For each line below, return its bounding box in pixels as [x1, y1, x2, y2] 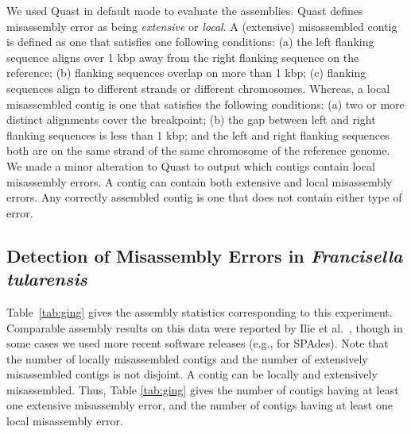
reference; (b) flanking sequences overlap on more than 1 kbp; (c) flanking [6, 64, 366, 81]
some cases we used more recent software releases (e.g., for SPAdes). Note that [6, 335, 389, 351]
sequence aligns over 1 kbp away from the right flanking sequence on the [6, 48, 359, 65]
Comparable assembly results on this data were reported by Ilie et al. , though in [6, 319, 403, 336]
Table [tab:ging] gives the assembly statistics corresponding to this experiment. [6, 303, 393, 320]
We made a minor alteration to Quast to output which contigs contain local [6, 157, 375, 174]
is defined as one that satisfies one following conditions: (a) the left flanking [6, 33, 374, 50]
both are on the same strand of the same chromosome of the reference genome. [6, 142, 390, 159]
